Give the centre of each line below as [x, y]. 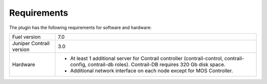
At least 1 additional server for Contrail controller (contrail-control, [147, 58]
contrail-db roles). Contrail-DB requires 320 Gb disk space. [157, 64]
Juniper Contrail [31, 43]
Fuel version [26, 37]
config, [78, 64]
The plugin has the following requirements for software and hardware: [80, 28]
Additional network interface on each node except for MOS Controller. [152, 70]
